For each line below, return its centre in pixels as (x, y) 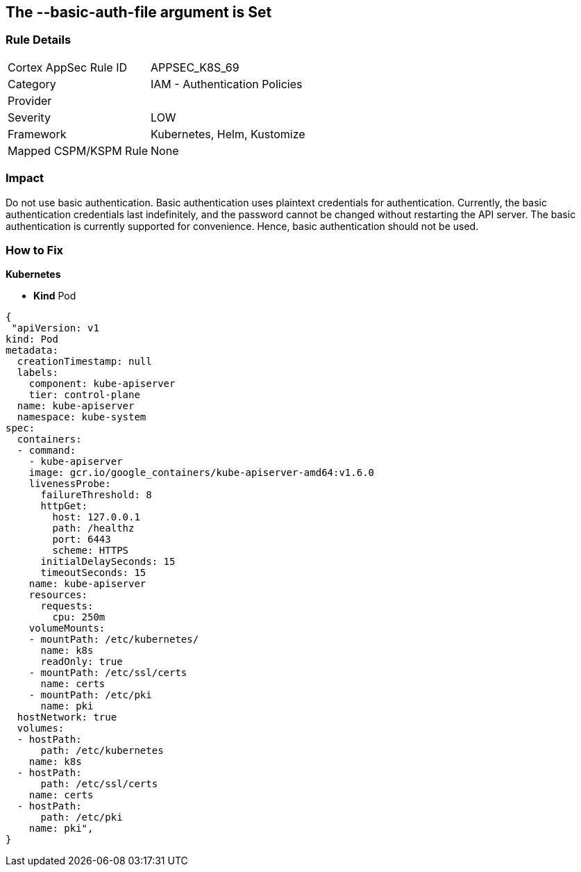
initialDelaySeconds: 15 (108, 562)
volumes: (41, 729)
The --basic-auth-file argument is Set (139, 12)
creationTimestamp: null (84, 362)
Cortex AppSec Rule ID (68, 67)
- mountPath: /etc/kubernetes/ (114, 640)
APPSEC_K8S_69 (195, 67)
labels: (37, 373)
